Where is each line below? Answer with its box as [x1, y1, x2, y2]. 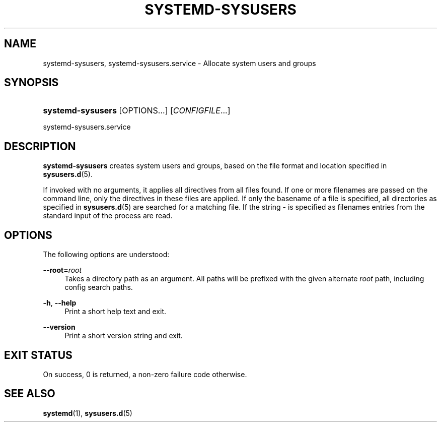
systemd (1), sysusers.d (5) [43, 408, 132, 417]
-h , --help [43, 298, 77, 308]
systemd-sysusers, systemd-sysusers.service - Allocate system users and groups [43, 58, 316, 68]
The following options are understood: [43, 250, 170, 259]
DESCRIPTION [4, 140, 76, 153]
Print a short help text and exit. [64, 307, 166, 316]
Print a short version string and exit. [64, 331, 183, 340]
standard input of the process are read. [43, 211, 173, 220]
